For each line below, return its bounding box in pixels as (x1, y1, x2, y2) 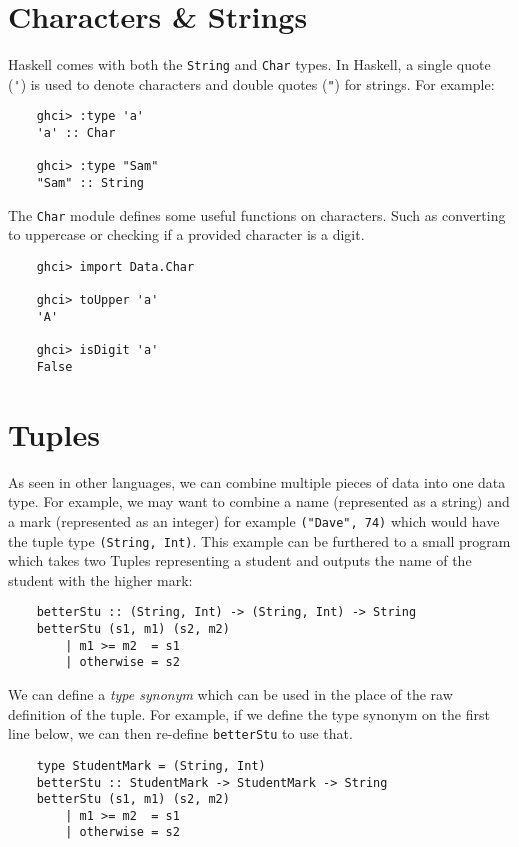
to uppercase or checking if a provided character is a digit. (8, 224, 365, 245)
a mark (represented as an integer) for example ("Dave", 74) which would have (8, 510, 500, 531)
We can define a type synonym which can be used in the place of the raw (8, 684, 453, 704)
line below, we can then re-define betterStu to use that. (8, 723, 353, 744)
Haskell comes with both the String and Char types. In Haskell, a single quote (8, 54, 491, 75)
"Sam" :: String (36, 176, 145, 191)
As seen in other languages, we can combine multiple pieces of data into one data (8, 471, 506, 492)
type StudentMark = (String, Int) (36, 758, 266, 773)
